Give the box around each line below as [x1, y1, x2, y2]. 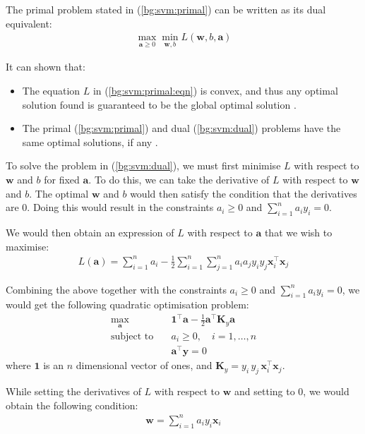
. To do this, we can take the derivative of [88, 172, 270, 186]
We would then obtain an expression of [6, 224, 174, 239]
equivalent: [6, 16, 52, 30]
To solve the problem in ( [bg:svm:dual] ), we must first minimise [6, 158, 281, 173]
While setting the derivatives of [6, 384, 141, 399]
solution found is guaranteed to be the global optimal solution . [22, 97, 297, 111]
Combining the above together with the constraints [6, 282, 227, 296]
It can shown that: [6, 59, 85, 74]
